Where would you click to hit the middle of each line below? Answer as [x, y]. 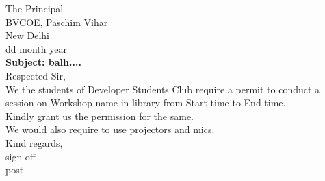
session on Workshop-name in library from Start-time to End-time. [146, 102]
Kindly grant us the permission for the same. [100, 116]
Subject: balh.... [43, 62]
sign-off [21, 156]
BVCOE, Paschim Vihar [57, 22]
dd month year [36, 48]
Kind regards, [34, 142]
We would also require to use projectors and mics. [110, 129]
